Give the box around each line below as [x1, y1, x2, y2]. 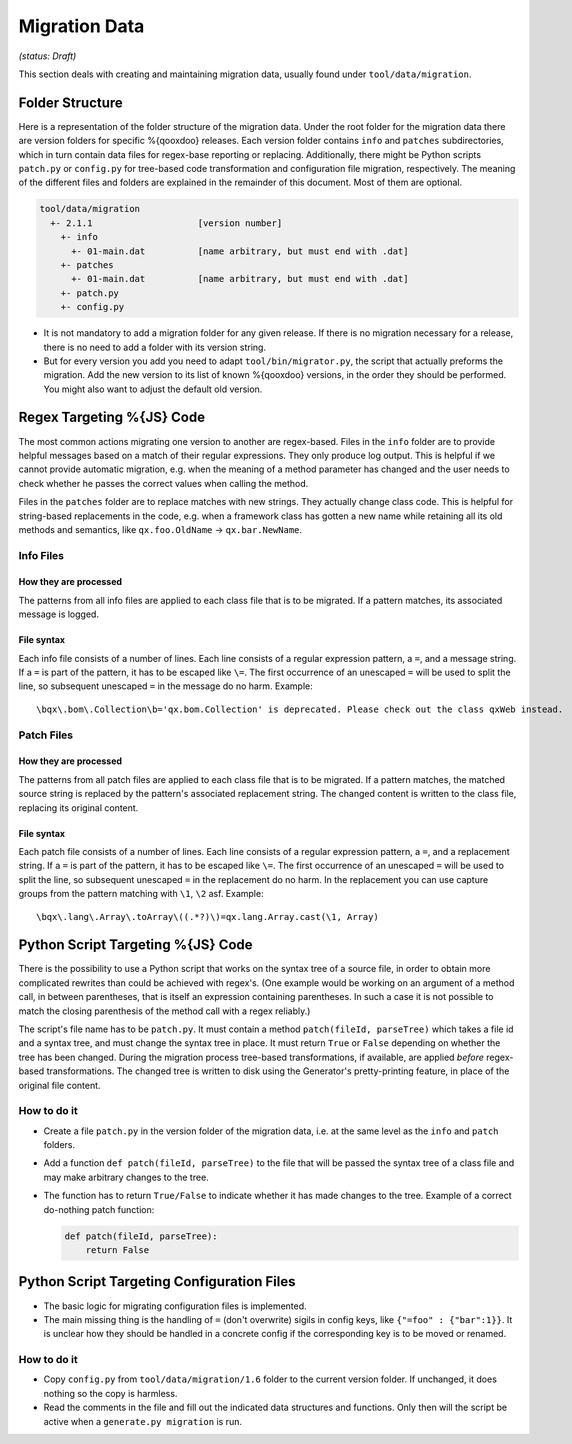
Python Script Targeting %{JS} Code [18, 936, 254, 954]
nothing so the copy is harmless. [43, 1387, 178, 1399]
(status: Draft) [18, 50, 77, 62]
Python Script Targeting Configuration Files [18, 1273, 296, 1290]
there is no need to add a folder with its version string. [43, 341, 267, 353]
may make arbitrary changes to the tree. [43, 1171, 209, 1183]
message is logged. [18, 608, 100, 620]
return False [85, 1245, 150, 1256]
